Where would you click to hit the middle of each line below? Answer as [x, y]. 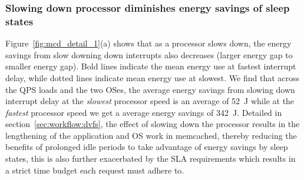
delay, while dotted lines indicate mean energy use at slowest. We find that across [153, 77]
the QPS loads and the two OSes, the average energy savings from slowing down [150, 89]
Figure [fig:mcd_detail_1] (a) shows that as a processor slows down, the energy [148, 43]
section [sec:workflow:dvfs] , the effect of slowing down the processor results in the [153, 124]
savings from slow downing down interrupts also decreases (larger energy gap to [149, 54]
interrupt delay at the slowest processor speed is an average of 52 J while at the [150, 101]
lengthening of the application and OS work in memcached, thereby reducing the [151, 135]
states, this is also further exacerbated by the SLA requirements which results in [151, 159]
